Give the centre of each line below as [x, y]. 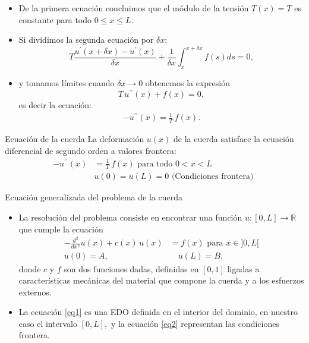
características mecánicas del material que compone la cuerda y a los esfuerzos [161, 280]
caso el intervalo [48, 323]
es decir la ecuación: [55, 104]
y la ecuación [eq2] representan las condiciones [195, 323]
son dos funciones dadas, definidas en [131, 268]
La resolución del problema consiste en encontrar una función [130, 217]
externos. [35, 292]
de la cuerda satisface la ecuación [234, 139]
